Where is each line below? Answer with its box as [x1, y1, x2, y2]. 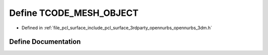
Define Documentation [9, 38, 81, 46]
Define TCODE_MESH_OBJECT [9, 7, 139, 18]
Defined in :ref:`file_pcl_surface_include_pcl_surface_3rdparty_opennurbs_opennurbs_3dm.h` [21, 25, 212, 31]
